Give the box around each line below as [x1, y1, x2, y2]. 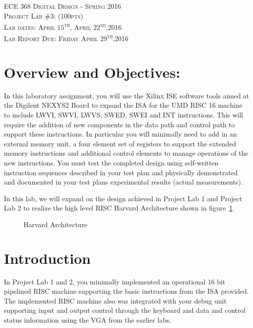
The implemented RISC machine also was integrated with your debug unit [4, 295, 227, 305]
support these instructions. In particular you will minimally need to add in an [4, 129, 237, 139]
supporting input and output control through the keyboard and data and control [4, 305, 246, 315]
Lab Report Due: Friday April [4, 33, 98, 44]
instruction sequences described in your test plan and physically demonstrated [4, 167, 238, 177]
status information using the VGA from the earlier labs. [4, 315, 171, 325]
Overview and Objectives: [4, 62, 180, 82]
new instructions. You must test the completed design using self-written [4, 157, 219, 167]
